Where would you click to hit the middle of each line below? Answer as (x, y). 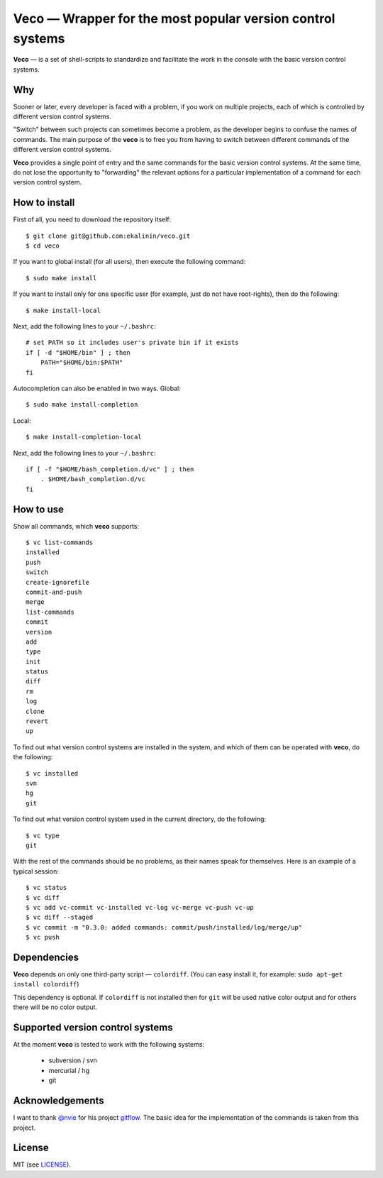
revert (37, 721)
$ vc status (46, 888)
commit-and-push (54, 592)
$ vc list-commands (60, 543)
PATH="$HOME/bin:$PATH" (82, 363)
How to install (44, 203)
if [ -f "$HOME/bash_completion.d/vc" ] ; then (110, 469)
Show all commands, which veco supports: (76, 526)
